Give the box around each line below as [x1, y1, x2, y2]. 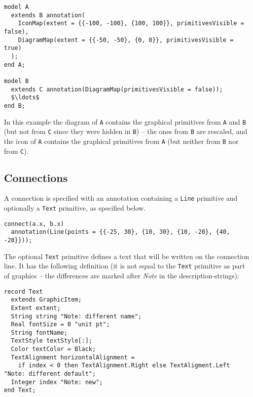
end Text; [4, 387, 36, 394]
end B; [4, 102, 25, 109]
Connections [4, 170, 68, 185]
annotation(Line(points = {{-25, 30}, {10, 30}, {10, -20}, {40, [11, 228, 230, 236]
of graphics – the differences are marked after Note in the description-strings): [4, 270, 239, 280]
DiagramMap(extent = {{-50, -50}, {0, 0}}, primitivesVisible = [18, 36, 234, 44]
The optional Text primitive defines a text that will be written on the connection [4, 251, 250, 261]
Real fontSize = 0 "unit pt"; [11, 321, 110, 328]
